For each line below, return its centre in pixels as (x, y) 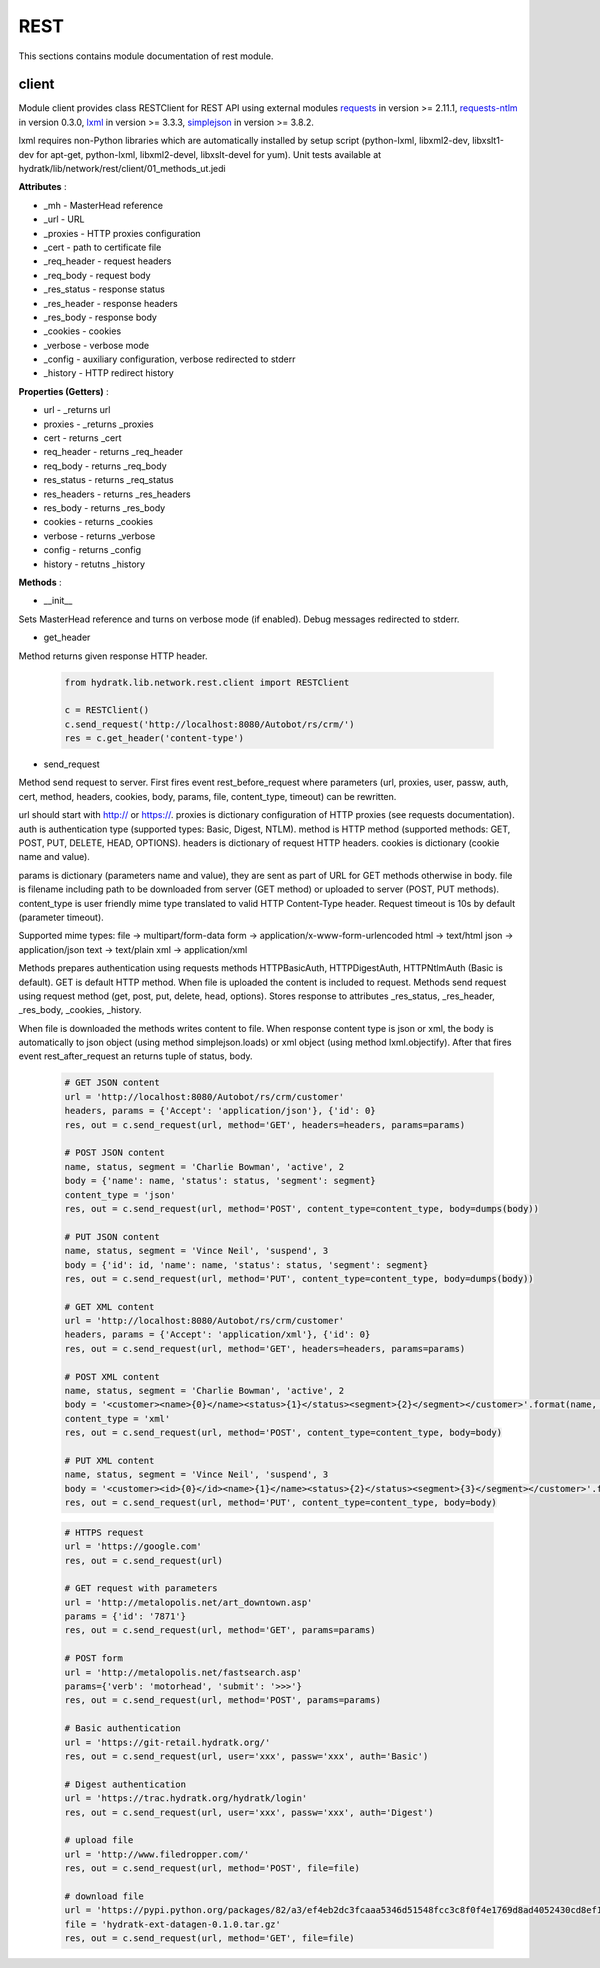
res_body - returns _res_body (104, 508)
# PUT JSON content (112, 1236)
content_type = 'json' (120, 1194)
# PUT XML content (109, 1460)
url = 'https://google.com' (133, 1546)
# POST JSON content (114, 1153)
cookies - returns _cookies (98, 522)
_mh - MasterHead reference (103, 205)
